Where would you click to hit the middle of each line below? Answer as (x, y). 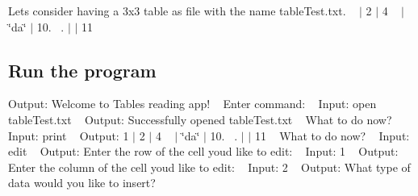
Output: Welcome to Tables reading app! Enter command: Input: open (192, 104)
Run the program (82, 70)
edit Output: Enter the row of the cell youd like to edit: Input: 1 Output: (203, 151)
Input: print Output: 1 (69, 135)
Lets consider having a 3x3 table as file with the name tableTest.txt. (177, 10)
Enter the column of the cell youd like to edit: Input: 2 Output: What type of (209, 167)
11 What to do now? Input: (332, 135)
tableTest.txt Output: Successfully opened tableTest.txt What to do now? (200, 119)
